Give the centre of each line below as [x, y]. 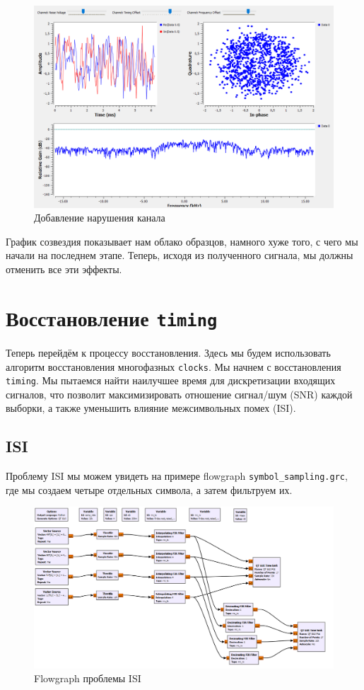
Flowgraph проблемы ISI [88, 678]
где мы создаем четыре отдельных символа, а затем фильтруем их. [149, 489]
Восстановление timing [112, 317]
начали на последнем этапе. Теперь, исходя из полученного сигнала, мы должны [180, 255]
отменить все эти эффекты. [64, 269]
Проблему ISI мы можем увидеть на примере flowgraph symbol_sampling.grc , [177, 476]
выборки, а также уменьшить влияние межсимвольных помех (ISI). [151, 408]
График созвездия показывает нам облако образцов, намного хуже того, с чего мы [182, 241]
